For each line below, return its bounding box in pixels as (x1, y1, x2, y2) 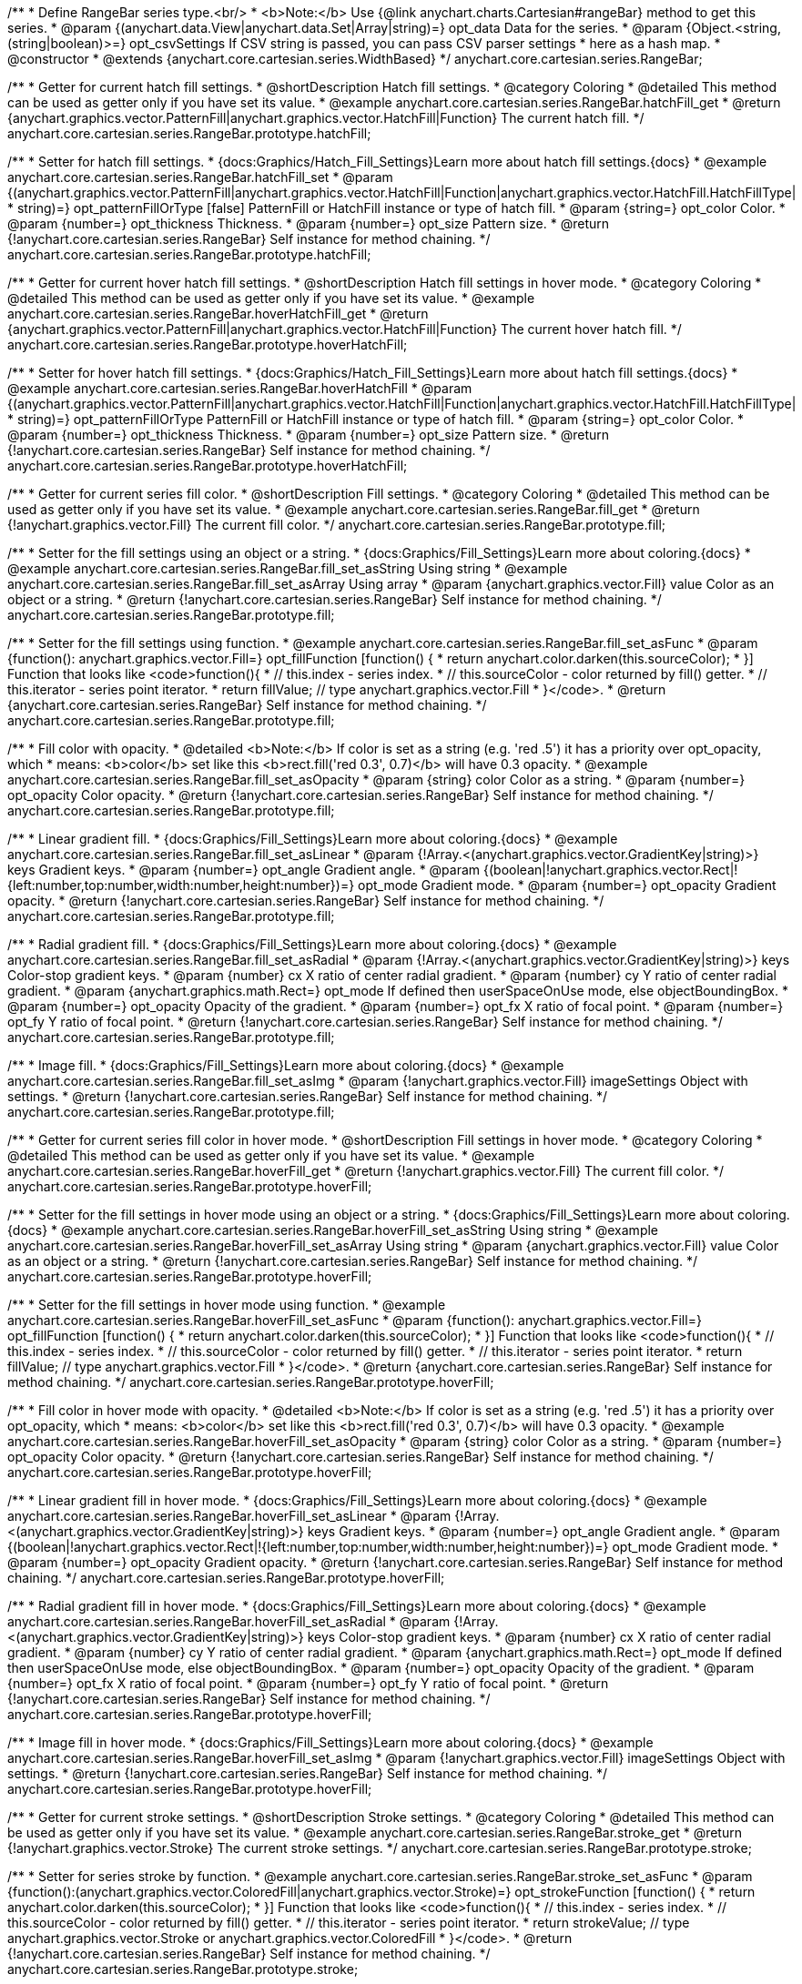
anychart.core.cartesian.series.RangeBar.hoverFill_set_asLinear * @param (7, 1508, 452, 1523)
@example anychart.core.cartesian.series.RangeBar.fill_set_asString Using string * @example (7, 561, 568, 576)
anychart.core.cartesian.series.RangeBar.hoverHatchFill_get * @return (7, 306, 429, 321)
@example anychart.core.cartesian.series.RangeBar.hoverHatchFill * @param (7, 380, 472, 396)
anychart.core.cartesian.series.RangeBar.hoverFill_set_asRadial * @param (7, 1614, 451, 1629)
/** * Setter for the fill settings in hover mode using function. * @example (7, 1297, 446, 1312)
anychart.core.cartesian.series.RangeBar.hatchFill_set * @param (7, 169, 393, 185)
